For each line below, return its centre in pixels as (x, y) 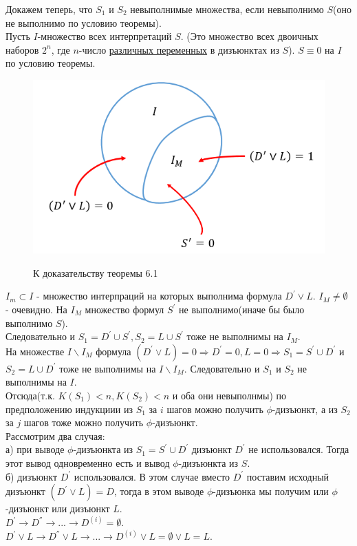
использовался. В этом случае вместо (152, 476)
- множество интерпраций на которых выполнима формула (159, 296)
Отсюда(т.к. (30, 395)
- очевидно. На (36, 309)
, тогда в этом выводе (159, 491)
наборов (22, 49)
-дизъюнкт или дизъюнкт (58, 508)
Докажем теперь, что (49, 9)
